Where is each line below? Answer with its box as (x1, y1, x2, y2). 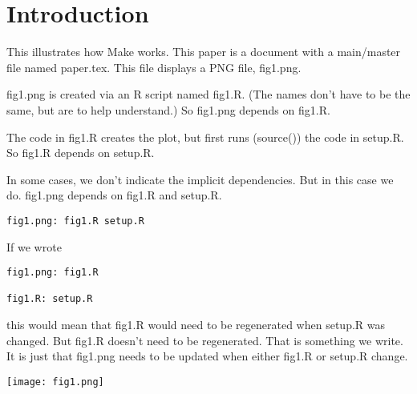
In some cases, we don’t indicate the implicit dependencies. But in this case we (6, 171, 394, 187)
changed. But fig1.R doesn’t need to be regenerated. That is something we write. (6, 332, 403, 348)
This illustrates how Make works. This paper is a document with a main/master (6, 43, 401, 60)
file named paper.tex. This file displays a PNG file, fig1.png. (6, 58, 302, 75)
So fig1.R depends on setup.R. (6, 144, 155, 161)
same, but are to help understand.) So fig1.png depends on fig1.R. (6, 101, 330, 118)
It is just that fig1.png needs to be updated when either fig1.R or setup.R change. (6, 348, 408, 364)
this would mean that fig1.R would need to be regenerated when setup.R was (6, 316, 386, 333)
